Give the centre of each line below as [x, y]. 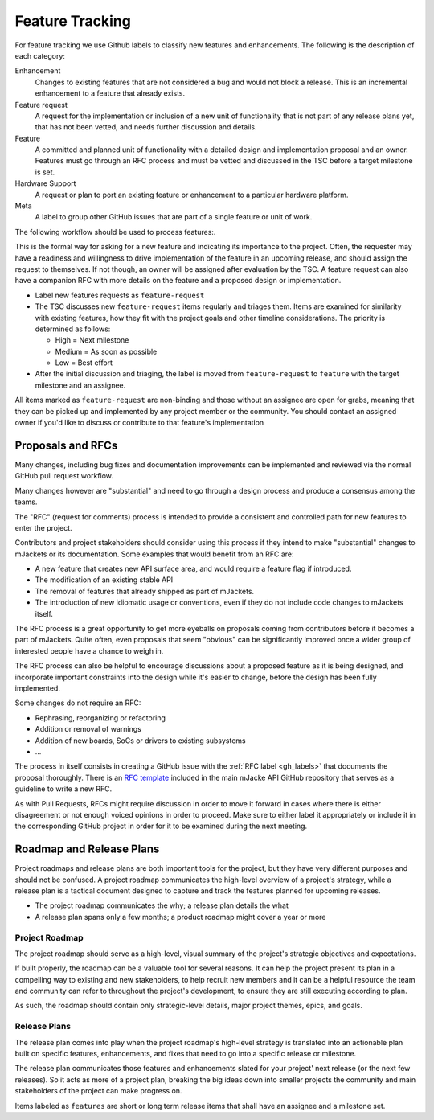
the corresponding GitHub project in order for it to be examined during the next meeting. [161, 826]
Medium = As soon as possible [106, 351]
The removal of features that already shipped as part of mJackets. [145, 591]
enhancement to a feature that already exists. [110, 93]
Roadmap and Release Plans [87, 849]
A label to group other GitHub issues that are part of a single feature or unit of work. [174, 217]
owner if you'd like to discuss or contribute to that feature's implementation [139, 423]
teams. [26, 502]
